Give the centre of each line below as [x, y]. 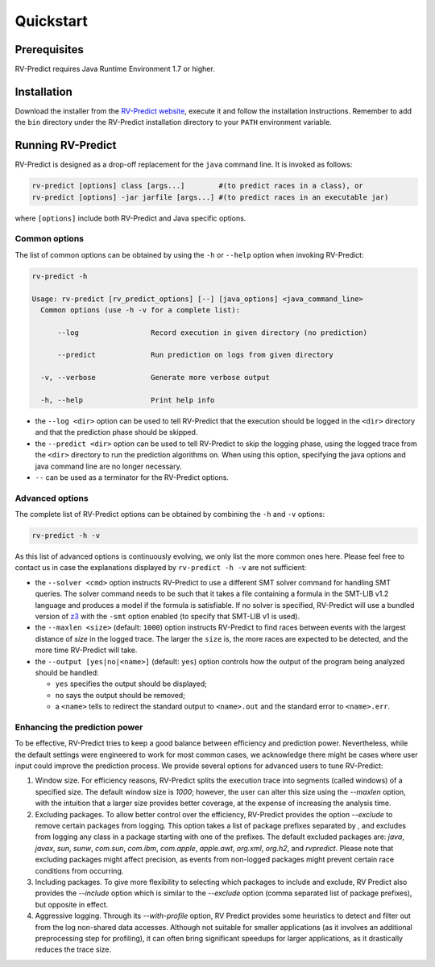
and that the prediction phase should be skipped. [116, 432]
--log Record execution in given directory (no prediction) [213, 333]
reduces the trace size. [73, 949]
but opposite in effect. [72, 904]
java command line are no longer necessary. [108, 466]
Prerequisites [49, 50]
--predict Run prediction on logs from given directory [196, 355]
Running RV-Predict [66, 145]
